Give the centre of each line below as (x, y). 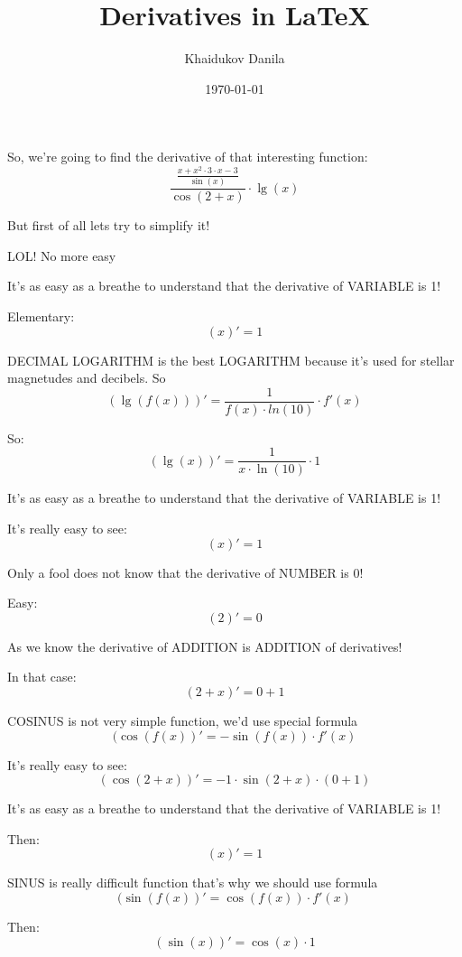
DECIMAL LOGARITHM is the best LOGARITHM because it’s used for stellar (231, 360)
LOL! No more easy (62, 255)
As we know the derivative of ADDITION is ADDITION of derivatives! (205, 646)
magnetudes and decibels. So (87, 378)
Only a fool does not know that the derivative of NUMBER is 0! (185, 572)
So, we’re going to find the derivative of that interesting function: (188, 157)
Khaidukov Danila (235, 58)
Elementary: (41, 316)
